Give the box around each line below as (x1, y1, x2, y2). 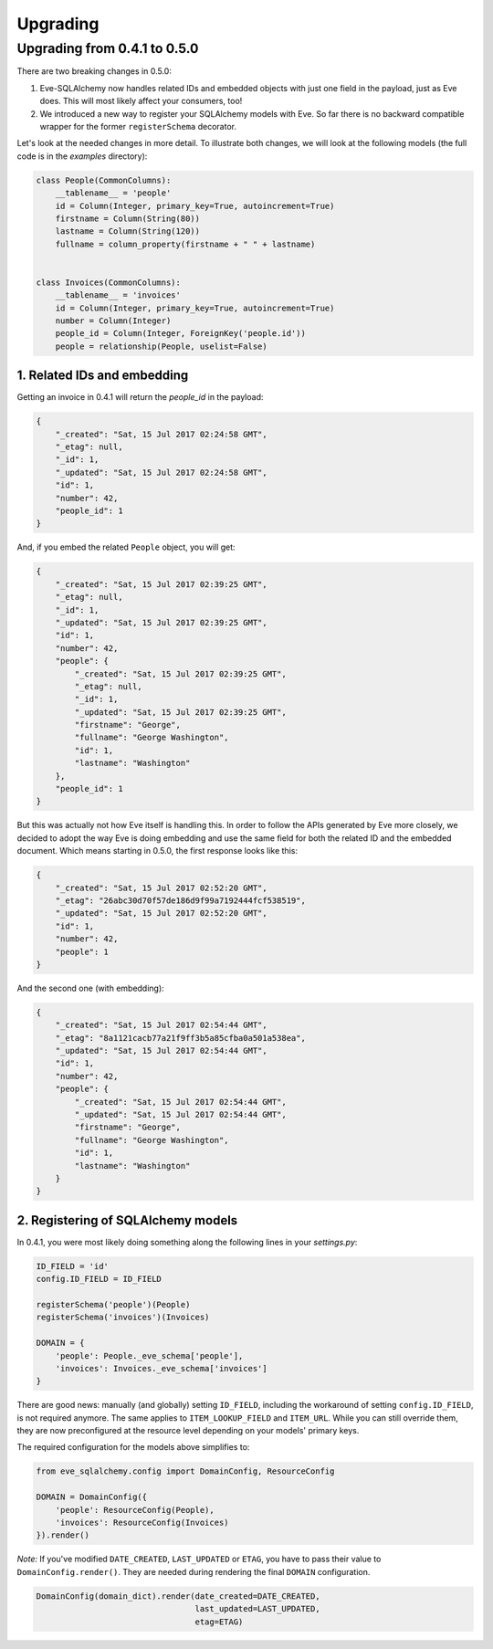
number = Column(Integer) (55, 316, 172, 326)
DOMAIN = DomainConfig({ (36, 1492, 148, 1502)
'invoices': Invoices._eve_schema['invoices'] (55, 1363, 268, 1373)
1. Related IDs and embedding (16, 368, 189, 383)
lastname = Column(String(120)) (55, 226, 201, 236)
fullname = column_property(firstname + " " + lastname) (55, 238, 316, 249)
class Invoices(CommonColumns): (36, 277, 182, 288)
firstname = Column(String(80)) (55, 213, 201, 224)
